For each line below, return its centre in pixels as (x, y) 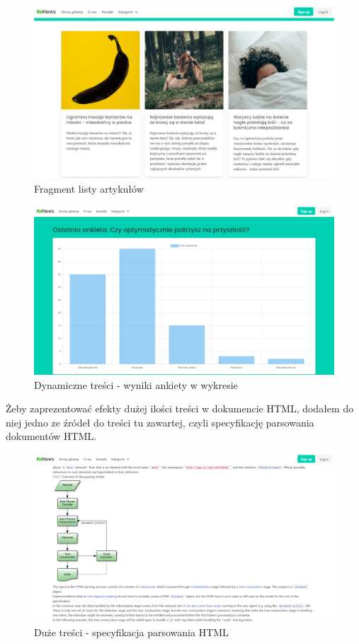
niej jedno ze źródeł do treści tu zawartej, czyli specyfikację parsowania (160, 422)
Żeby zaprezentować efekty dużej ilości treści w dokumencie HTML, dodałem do (180, 408)
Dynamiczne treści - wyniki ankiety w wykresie (136, 384)
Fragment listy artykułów (89, 188)
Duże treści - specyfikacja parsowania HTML (131, 632)
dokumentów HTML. (51, 436)
